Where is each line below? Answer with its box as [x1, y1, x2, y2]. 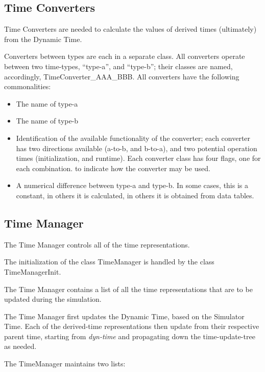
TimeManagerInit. [4, 266, 61, 277]
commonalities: [4, 81, 51, 92]
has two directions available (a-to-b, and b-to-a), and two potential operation [16, 142, 257, 153]
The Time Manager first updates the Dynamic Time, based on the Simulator [4, 311, 245, 321]
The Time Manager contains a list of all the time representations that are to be [4, 283, 253, 294]
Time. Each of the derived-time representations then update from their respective [4, 321, 259, 332]
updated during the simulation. [4, 294, 102, 304]
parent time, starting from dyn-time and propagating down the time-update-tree [4, 330, 255, 341]
